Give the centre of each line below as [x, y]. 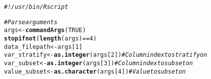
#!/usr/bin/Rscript [36, 7]
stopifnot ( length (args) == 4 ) [51, 38]
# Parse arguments [31, 22]
